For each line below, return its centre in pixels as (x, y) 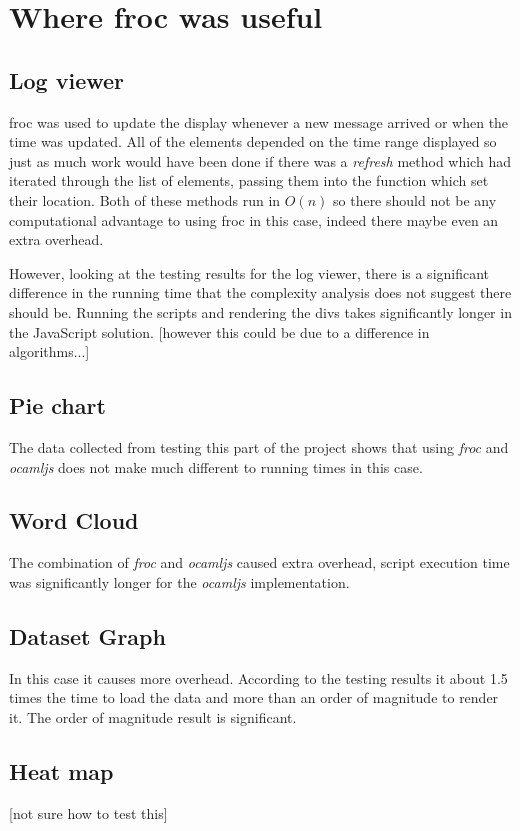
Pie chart (57, 405)
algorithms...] (49, 351)
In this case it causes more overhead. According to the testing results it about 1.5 (258, 677)
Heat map (61, 770)
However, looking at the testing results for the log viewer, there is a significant (249, 272)
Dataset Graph (87, 635)
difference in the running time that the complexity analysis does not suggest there (260, 292)
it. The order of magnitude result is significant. (153, 716)
